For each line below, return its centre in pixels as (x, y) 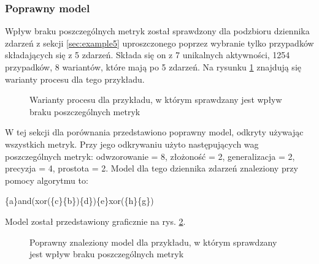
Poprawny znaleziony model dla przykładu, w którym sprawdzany (153, 242)
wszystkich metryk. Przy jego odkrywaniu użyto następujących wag (132, 144)
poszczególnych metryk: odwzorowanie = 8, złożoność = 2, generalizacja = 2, (150, 156)
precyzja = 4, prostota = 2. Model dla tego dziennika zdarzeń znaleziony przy (152, 168)
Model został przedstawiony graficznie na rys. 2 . (95, 221)
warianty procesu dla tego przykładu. (75, 79)
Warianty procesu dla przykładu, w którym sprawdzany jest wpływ (156, 100)
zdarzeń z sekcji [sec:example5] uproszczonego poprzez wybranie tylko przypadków (159, 43)
